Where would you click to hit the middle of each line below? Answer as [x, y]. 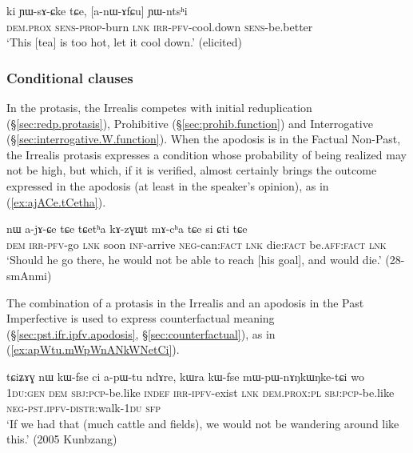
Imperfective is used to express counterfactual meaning [141, 318]
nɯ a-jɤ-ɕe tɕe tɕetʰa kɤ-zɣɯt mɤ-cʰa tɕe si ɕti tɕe [127, 229]
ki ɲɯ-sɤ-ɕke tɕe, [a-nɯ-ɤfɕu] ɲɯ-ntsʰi [97, 10]
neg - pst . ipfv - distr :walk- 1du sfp [84, 408]
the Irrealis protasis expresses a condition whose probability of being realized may [206, 154]
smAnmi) [29, 275]
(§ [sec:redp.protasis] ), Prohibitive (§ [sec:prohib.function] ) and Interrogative [190, 123]
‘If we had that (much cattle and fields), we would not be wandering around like [203, 423]
